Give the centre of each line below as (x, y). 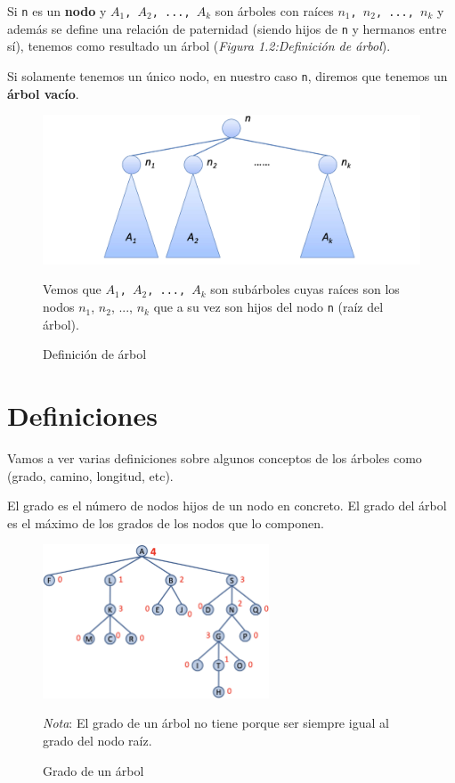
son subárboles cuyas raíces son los (305, 289)
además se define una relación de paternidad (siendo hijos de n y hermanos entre (227, 28)
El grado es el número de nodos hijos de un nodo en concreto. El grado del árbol (227, 506)
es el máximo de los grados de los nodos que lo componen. (166, 522)
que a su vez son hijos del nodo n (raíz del (268, 307)
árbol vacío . (43, 93)
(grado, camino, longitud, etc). (90, 475)
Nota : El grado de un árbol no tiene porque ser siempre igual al (216, 723)
